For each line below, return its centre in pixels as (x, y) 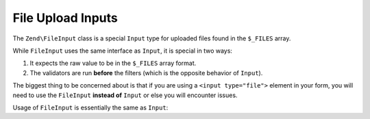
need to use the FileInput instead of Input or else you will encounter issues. (125, 95)
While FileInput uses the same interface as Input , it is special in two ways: (123, 51)
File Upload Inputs (65, 18)
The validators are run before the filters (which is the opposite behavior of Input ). (146, 72)
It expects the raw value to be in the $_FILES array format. (113, 63)
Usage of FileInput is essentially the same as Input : (90, 107)
